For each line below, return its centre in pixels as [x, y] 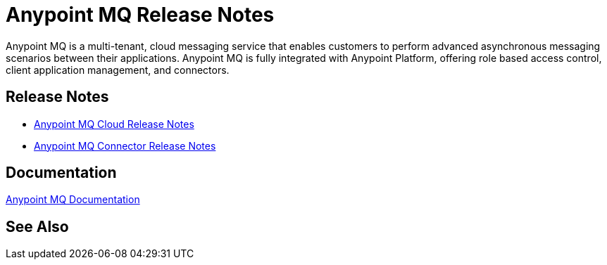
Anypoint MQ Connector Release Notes [125, 146]
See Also [37, 226]
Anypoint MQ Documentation [73, 200]
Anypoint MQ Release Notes [140, 15]
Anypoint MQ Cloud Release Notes [114, 124]
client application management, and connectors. [118, 70]
